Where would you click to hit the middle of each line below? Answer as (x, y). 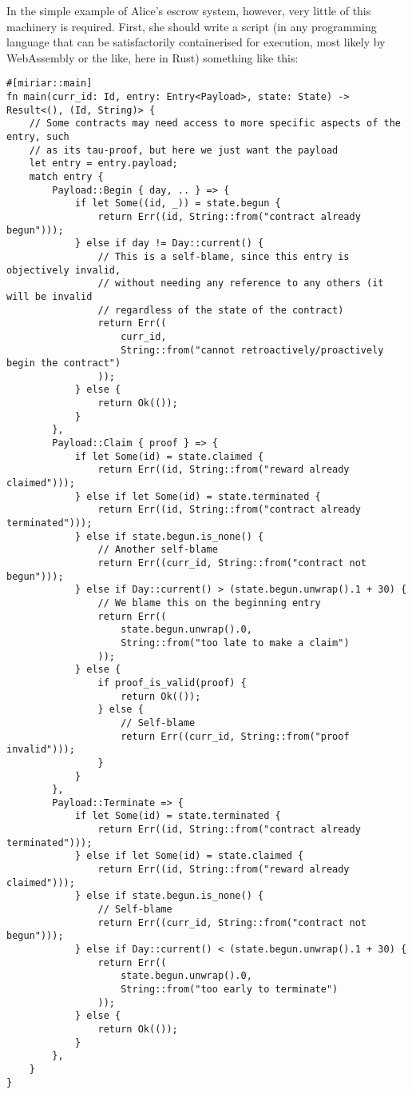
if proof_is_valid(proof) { (172, 683)
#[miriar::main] (50, 84)
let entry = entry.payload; (103, 164)
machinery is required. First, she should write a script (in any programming (192, 26)
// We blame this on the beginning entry (209, 603)
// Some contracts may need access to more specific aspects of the (215, 124)
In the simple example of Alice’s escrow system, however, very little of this (189, 10)
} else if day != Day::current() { (169, 244)
